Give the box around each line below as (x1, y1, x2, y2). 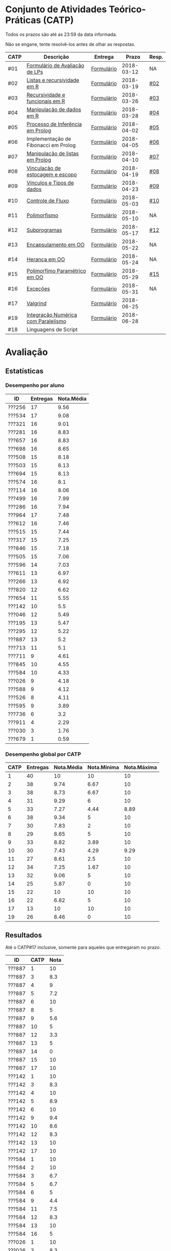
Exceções (26, 285, 50, 292)
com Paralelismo (26, 317, 67, 324)
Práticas (5, 14, 41, 26)
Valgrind (26, 299, 47, 307)
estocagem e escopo (26, 171, 77, 178)
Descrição (43, 53, 69, 60)
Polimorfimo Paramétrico (26, 267, 87, 274)
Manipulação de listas (26, 149, 79, 157)
